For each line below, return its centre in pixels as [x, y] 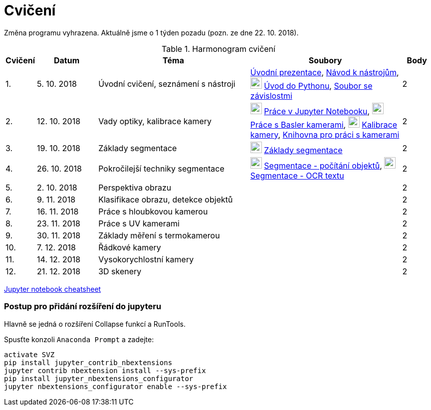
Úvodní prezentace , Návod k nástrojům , [324, 72]
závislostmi [271, 96]
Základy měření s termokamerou [159, 235]
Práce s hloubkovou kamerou [153, 211]
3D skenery [120, 271]
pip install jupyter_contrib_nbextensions [88, 362]
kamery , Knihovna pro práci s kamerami [325, 134]
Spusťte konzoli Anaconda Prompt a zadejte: [79, 339]
